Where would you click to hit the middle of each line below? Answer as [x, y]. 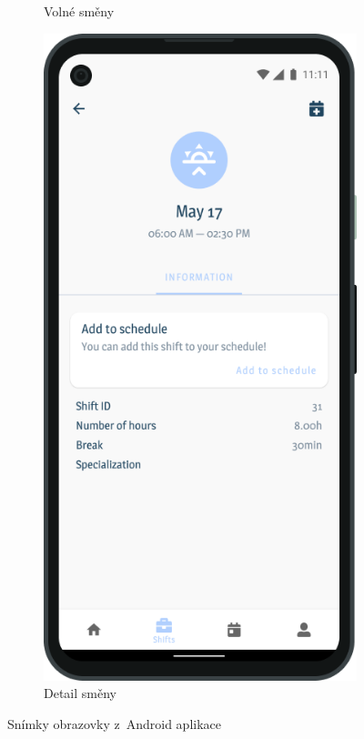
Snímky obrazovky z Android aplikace [115, 723]
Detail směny [80, 693]
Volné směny [79, 11]
